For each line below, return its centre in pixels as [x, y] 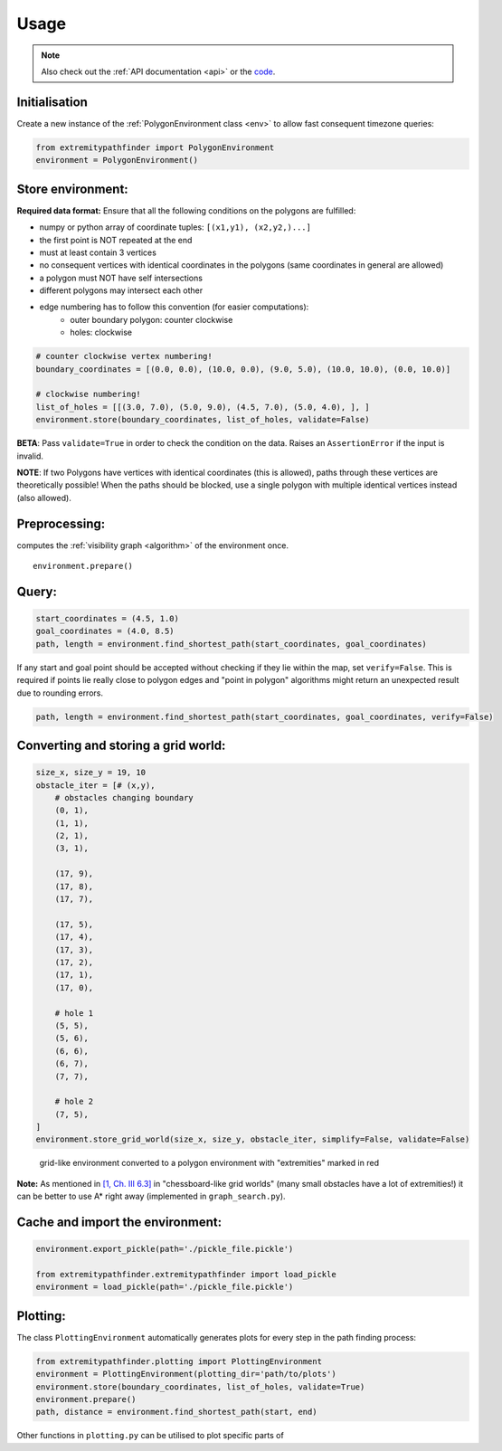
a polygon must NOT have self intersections [121, 278]
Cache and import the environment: [119, 1223]
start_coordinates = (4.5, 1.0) [108, 619]
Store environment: [72, 189]
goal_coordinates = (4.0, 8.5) [105, 631]
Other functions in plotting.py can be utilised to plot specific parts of [150, 1436]
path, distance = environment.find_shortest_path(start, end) [176, 1412]
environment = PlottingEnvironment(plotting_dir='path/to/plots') [186, 1374]
